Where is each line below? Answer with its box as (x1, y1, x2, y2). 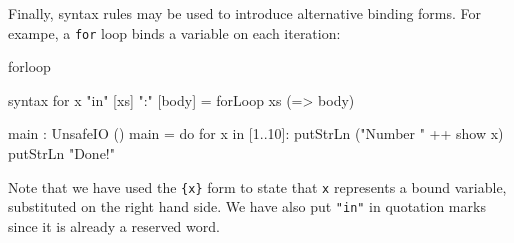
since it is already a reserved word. (8, 215, 220, 236)
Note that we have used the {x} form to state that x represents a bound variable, (8, 176, 507, 197)
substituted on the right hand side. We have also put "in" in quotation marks (8, 196, 486, 217)
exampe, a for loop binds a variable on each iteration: (8, 22, 341, 43)
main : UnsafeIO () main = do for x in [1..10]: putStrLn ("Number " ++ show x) (8, 123, 504, 144)
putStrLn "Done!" (8, 143, 115, 164)
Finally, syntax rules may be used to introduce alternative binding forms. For (8, 3, 482, 23)
